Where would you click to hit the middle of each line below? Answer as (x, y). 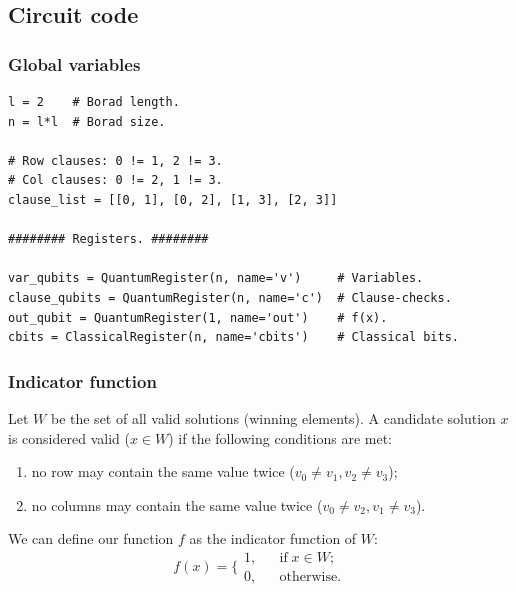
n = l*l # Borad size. (87, 121)
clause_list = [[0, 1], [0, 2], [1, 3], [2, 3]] (173, 199)
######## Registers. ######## (108, 239)
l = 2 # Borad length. (94, 102)
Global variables (74, 63)
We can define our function (91, 538)
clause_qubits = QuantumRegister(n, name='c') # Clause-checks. (230, 297)
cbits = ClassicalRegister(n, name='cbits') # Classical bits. (234, 337)
